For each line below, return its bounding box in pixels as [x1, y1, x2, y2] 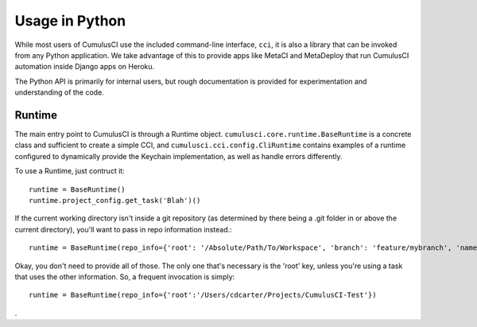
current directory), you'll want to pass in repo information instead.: [14, 224, 232, 234]
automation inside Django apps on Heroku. [14, 62, 155, 72]
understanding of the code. [14, 88, 105, 97]
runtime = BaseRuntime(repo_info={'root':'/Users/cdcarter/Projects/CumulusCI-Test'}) [29, 290, 377, 300]
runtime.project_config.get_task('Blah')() [29, 196, 201, 204]
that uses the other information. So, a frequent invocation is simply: [14, 271, 235, 282]
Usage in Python [14, 12, 126, 29]
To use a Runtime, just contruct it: [14, 166, 125, 176]
